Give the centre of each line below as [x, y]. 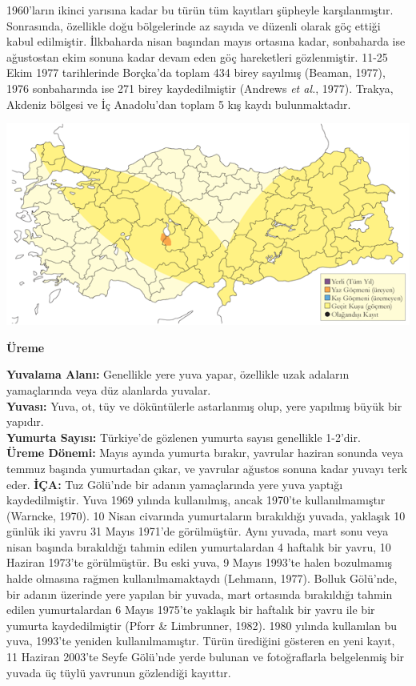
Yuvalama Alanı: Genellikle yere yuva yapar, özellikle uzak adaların [178, 374]
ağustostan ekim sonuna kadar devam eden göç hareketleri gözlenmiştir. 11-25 [197, 56]
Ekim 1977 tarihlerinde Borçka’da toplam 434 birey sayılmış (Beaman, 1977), [196, 72]
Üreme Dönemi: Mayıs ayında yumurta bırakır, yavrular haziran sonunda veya [205, 453]
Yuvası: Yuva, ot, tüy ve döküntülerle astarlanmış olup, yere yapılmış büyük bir [204, 405]
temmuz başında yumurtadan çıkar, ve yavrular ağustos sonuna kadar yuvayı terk [207, 468]
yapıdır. [25, 421]
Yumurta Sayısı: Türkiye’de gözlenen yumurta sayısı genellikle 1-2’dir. [184, 437]
